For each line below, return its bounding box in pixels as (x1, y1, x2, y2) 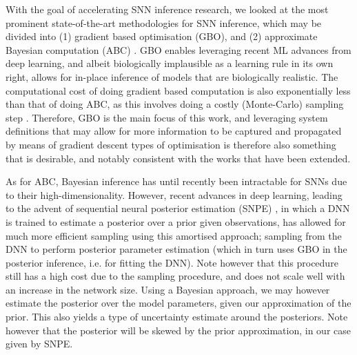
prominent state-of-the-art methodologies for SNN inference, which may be (6, 15, 322, 30)
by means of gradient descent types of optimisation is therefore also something (6, 137, 336, 151)
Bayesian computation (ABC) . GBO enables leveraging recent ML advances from (6, 42, 351, 57)
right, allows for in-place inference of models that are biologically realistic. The (6, 69, 338, 84)
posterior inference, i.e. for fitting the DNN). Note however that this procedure (6, 255, 338, 269)
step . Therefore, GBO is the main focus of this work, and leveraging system (6, 110, 328, 124)
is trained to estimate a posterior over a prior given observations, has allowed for (6, 214, 346, 229)
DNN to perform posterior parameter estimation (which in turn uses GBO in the (6, 242, 347, 256)
